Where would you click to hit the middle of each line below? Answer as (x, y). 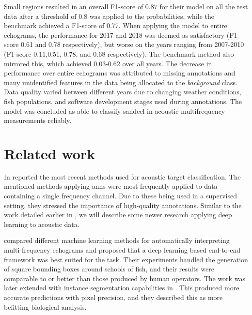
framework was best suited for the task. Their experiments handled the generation (126, 259)
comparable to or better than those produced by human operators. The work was (125, 278)
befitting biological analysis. (45, 307)
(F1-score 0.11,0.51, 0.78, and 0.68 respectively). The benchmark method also (119, 53)
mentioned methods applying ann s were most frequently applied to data (111, 186)
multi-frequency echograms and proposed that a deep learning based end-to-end (122, 250)
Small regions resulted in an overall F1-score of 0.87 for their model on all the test (126, 6)
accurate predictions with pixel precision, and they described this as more (113, 297)
